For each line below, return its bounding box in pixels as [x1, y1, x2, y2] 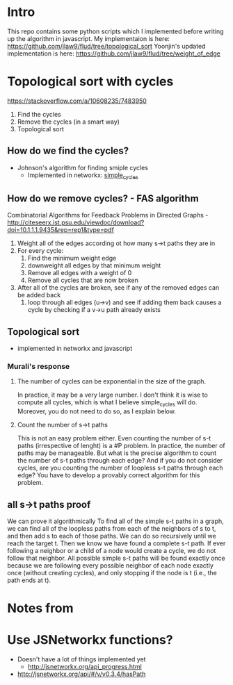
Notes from [7, 600, 74, 616]
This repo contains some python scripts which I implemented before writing [7, 27, 224, 35]
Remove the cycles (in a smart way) [17, 117, 120, 126]
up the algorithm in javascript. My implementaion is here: [7, 34, 170, 42]
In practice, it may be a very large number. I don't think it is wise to [17, 390, 209, 399]
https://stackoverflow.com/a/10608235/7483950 [7, 97, 147, 105]
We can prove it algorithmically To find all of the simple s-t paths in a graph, [7, 517, 224, 525]
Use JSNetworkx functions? [7, 632, 173, 648]
